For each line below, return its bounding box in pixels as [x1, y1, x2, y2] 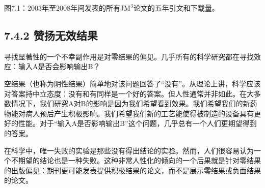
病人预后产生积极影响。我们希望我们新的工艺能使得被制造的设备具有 [25, 108, 254, 118]
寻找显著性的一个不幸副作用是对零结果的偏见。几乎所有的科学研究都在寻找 [4, 51, 254, 61]
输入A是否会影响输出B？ [18, 61, 100, 72]
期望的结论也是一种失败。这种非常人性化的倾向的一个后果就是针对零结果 [18, 155, 261, 166]
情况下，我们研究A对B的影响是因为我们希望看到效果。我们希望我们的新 [11, 98, 250, 109]
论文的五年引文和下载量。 [133, 3, 219, 13]
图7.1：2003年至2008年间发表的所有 [4, 3, 120, 13]
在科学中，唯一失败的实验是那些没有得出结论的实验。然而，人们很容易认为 [4, 145, 254, 155]
